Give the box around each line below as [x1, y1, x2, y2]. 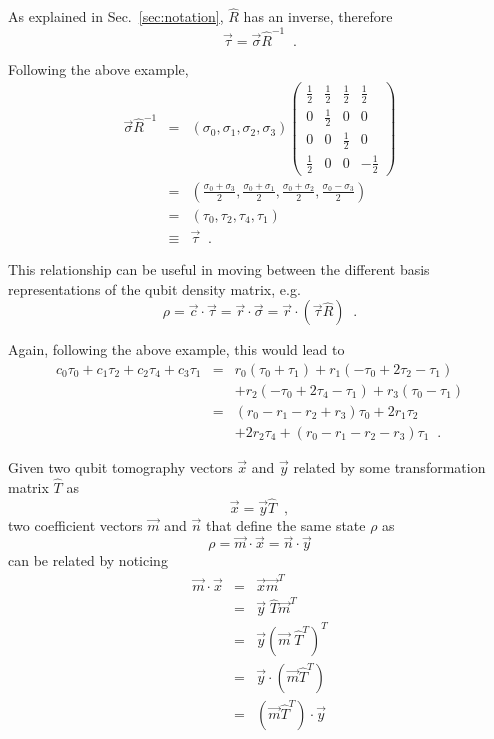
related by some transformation [293, 456, 486, 477]
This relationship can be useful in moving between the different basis [8, 259, 430, 280]
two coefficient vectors [8, 514, 143, 535]
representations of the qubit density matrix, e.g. [8, 278, 301, 299]
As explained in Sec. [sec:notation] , [8, 6, 224, 27]
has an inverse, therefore [243, 6, 393, 27]
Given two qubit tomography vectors [8, 456, 233, 477]
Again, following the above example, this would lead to [8, 339, 345, 360]
